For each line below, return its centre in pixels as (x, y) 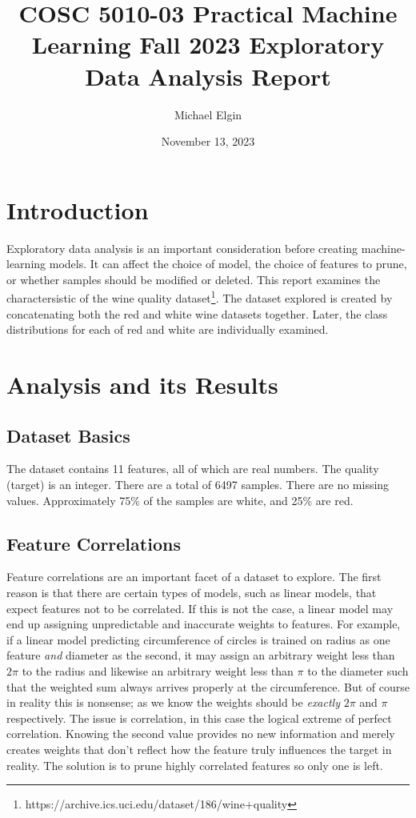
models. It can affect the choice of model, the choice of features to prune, (228, 264)
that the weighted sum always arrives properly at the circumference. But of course (208, 686)
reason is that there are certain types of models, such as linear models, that (192, 592)
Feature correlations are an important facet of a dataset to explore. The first (194, 577)
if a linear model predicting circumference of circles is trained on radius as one (198, 639)
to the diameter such (358, 670)
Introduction (78, 209)
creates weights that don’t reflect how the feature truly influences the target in (199, 749)
